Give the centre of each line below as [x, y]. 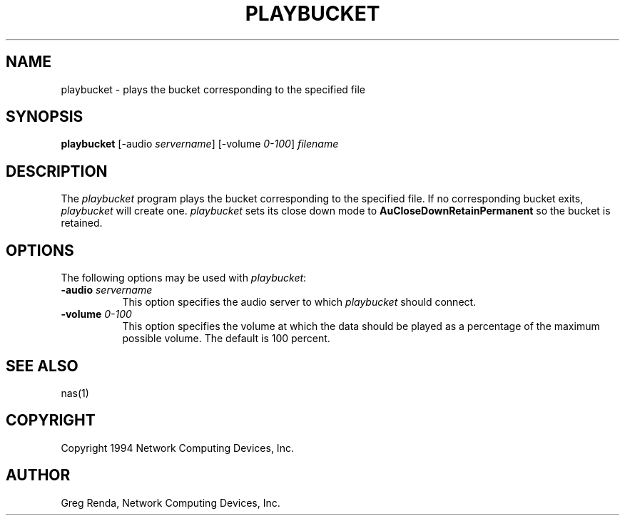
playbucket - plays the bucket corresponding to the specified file [213, 89]
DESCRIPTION [57, 171]
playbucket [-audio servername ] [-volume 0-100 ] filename [200, 144]
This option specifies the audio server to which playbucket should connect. [299, 302]
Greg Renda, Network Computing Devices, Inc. [171, 502]
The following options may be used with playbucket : [184, 278]
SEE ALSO [42, 366]
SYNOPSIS [45, 117]
